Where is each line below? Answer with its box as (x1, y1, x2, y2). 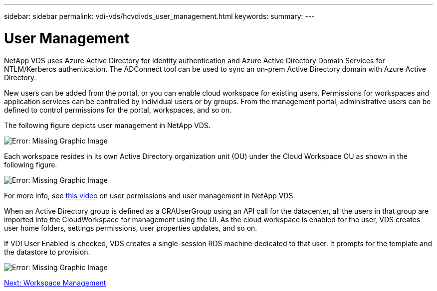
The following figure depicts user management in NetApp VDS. (4, 121, 211, 130)
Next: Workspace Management (4, 278, 106, 287)
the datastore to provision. (4, 247, 90, 256)
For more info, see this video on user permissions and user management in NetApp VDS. (4, 191, 295, 200)
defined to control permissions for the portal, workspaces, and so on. (4, 105, 232, 114)
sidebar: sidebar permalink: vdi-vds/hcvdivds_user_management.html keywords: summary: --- (4, 12, 315, 20)
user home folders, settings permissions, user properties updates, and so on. (4, 223, 257, 232)
